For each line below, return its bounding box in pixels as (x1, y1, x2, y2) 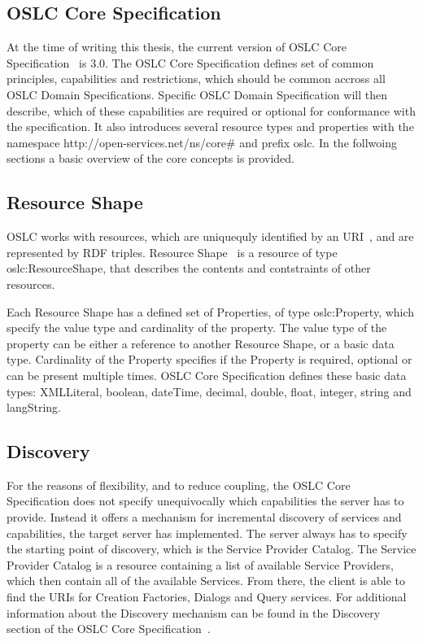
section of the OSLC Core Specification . (7, 620, 211, 637)
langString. (7, 399, 61, 416)
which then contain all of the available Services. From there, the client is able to (7, 572, 406, 589)
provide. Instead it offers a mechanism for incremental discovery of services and (7, 509, 402, 526)
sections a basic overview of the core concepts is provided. (7, 150, 294, 167)
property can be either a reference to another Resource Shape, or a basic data (7, 334, 395, 352)
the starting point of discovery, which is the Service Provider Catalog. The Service (7, 540, 416, 557)
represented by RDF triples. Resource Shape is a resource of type (7, 243, 338, 260)
